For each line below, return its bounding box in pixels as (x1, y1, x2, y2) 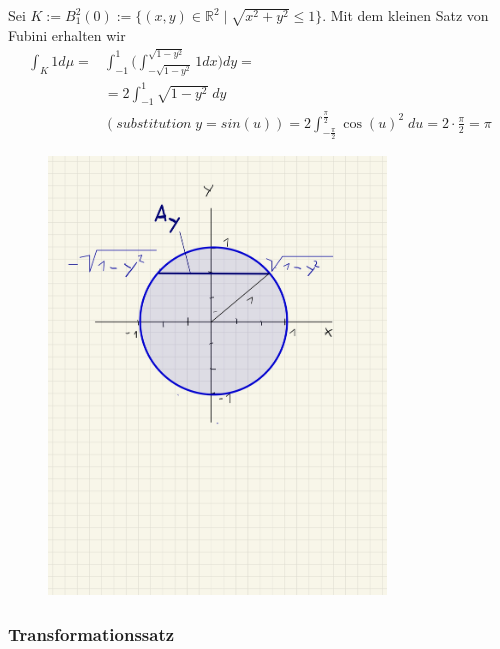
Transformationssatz (8, 621, 175, 646)
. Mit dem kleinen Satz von (322, 5, 489, 25)
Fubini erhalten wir (8, 24, 126, 45)
